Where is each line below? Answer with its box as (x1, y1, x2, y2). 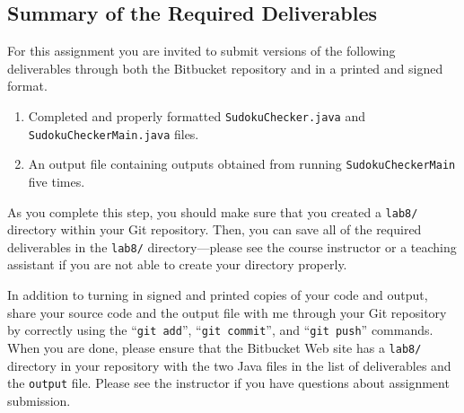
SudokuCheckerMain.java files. (28, 124, 199, 143)
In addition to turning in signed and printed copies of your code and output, (7, 286, 428, 304)
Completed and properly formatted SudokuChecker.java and (28, 106, 365, 125)
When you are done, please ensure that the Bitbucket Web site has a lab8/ (7, 338, 422, 356)
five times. (28, 171, 85, 190)
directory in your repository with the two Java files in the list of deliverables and (7, 356, 451, 374)
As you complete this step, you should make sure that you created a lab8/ (7, 202, 418, 221)
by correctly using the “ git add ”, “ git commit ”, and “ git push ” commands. (7, 321, 433, 339)
